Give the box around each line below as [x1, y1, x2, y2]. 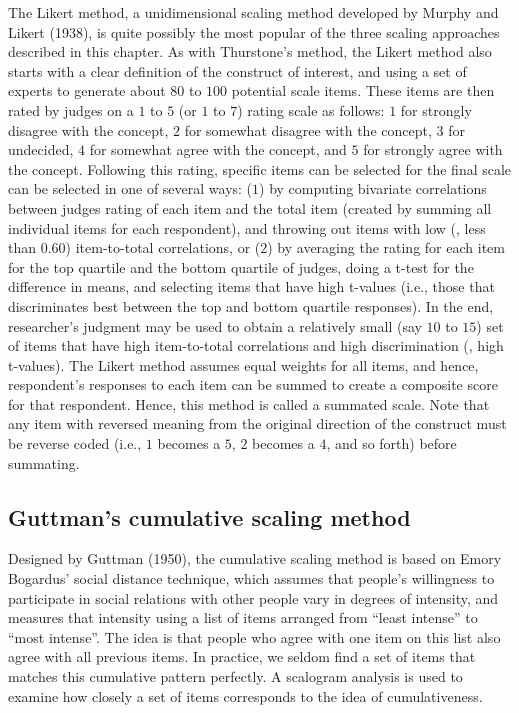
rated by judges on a [8, 99, 134, 120]
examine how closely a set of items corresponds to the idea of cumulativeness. [8, 685, 483, 706]
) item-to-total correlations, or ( [65, 237, 261, 258]
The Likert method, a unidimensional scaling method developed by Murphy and [8, 2, 499, 22]
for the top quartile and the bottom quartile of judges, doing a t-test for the [8, 256, 474, 277]
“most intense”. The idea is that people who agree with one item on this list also [8, 626, 501, 647]
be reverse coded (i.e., [8, 433, 142, 454]
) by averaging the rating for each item [267, 237, 505, 258]
